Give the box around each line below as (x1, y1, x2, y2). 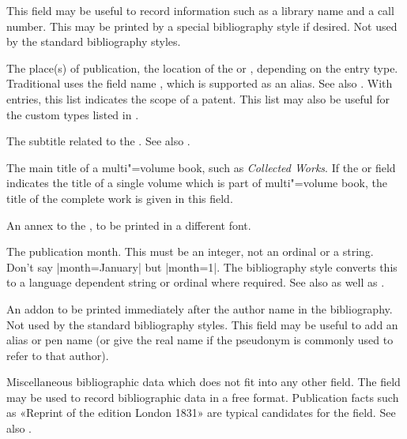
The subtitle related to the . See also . (6, 133, 190, 149)
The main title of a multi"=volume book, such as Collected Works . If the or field (6, 159, 396, 175)
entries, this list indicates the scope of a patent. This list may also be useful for (6, 90, 390, 107)
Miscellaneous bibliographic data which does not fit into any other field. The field (6, 373, 401, 390)
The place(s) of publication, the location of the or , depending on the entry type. (6, 59, 398, 76)
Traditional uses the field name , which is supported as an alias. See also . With (6, 75, 393, 92)
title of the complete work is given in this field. (6, 189, 233, 206)
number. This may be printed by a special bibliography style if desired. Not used (6, 17, 398, 34)
